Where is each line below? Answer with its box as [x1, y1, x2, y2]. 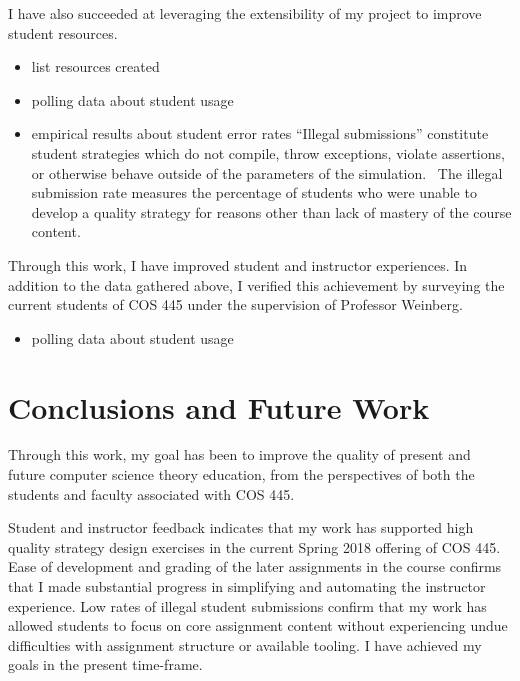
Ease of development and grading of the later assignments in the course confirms [8, 556, 502, 577]
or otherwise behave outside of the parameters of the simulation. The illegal [31, 162, 503, 183]
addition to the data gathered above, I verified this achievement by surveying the [8, 274, 505, 295]
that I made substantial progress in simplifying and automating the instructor [8, 576, 486, 596]
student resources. [8, 22, 118, 43]
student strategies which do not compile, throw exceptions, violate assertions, [31, 142, 505, 163]
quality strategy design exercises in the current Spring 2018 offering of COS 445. [8, 536, 501, 557]
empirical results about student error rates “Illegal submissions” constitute [31, 123, 489, 144]
